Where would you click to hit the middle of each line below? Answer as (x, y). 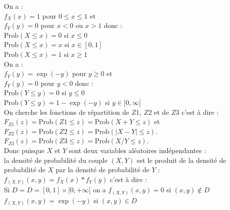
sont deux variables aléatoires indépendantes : (137, 150)
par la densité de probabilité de (103, 170)
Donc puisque (24, 150)
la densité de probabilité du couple (56, 160)
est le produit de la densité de (182, 160)
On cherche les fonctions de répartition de (67, 112)
